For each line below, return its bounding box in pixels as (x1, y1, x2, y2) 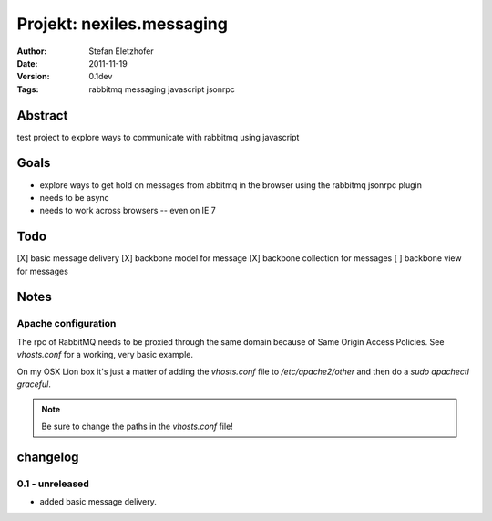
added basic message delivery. (39, 495, 157, 506)
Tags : (16, 83, 39, 95)
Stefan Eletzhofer (88, 46, 154, 57)
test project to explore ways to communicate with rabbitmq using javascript (16, 131, 300, 142)
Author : (16, 46, 47, 57)
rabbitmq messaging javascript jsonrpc (88, 83, 236, 95)
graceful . (16, 379, 52, 390)
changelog (16, 449, 79, 464)
